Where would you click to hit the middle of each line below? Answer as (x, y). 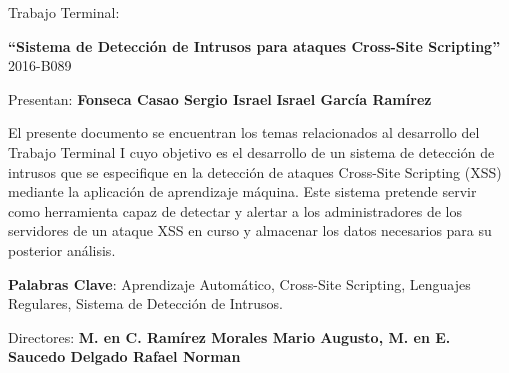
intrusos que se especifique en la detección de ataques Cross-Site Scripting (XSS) (255, 171)
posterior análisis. (62, 249)
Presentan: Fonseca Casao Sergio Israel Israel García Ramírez (220, 98)
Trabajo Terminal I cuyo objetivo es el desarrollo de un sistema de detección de (251, 151)
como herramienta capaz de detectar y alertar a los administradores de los (235, 210)
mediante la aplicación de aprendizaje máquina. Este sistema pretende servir (242, 191)
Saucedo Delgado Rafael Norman (124, 356)
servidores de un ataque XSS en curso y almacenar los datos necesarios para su (250, 230)
